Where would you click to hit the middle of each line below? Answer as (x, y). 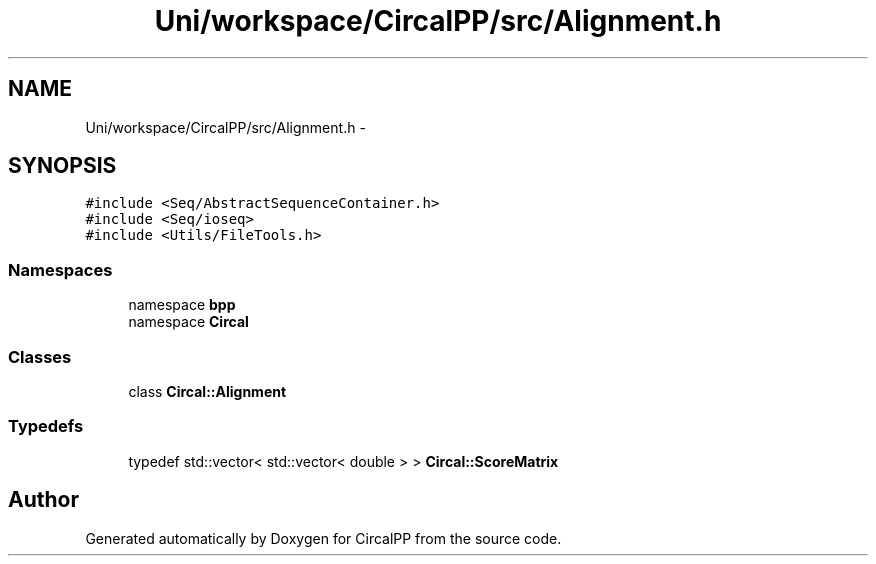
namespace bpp (182, 305)
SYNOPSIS (62, 166)
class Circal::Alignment (207, 391)
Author (43, 500)
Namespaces (60, 269)
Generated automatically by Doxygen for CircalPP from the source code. (323, 538)
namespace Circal (188, 322)
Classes (40, 356)
